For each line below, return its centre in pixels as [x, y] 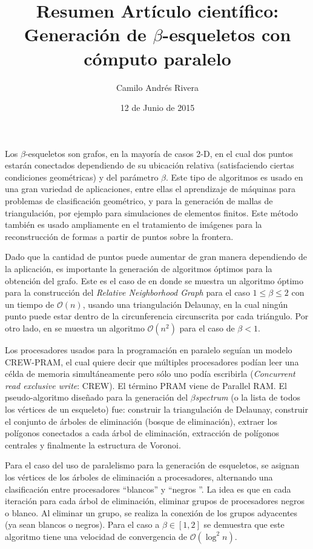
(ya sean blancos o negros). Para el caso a [82, 524]
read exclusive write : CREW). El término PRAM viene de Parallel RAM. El [146, 385]
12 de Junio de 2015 [157, 108]
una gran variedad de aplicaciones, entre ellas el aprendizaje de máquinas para [150, 189]
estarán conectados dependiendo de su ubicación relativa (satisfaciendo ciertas [150, 165]
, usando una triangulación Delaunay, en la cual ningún [185, 304]
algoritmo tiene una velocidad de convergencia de [96, 536]
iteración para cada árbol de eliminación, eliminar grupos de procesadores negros [155, 501]
